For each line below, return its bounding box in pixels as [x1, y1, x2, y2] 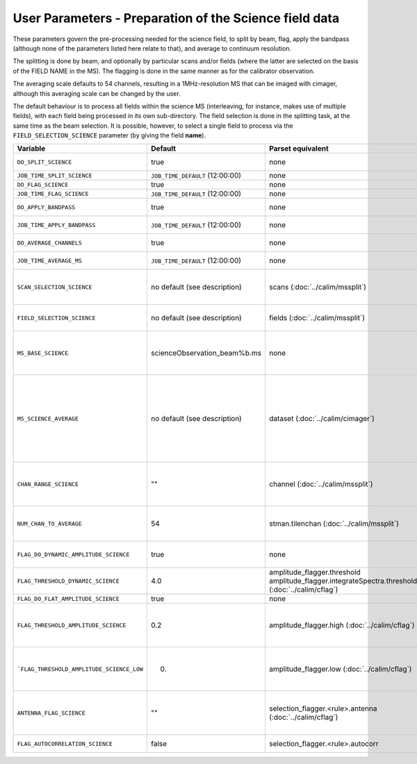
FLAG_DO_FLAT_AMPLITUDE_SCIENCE [17, 595, 120, 602]
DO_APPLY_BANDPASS [17, 204, 76, 211]
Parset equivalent [268, 144, 329, 153]
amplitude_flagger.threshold [268, 567, 361, 577]
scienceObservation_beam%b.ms [150, 348, 262, 358]
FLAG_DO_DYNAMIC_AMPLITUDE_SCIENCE [17, 551, 130, 558]
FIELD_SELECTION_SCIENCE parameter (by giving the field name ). [13, 131, 206, 140]
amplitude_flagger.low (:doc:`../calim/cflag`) [268, 664, 412, 674]
